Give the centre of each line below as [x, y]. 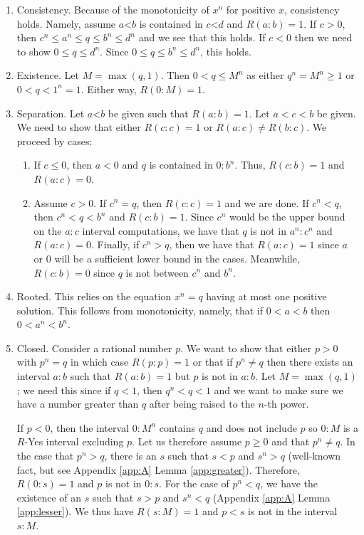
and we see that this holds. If [202, 37]
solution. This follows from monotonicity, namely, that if [140, 310]
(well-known [314, 456]
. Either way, [109, 89]
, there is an [130, 456]
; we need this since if [64, 390]
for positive [251, 9]
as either [265, 75]
